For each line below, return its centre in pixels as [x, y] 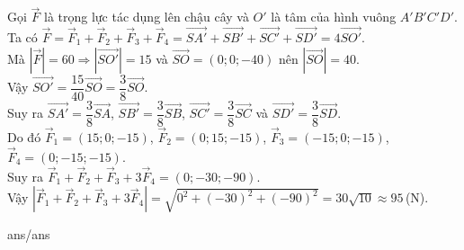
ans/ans [29, 234]
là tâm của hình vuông [334, 17]
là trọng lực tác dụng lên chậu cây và [146, 17]
